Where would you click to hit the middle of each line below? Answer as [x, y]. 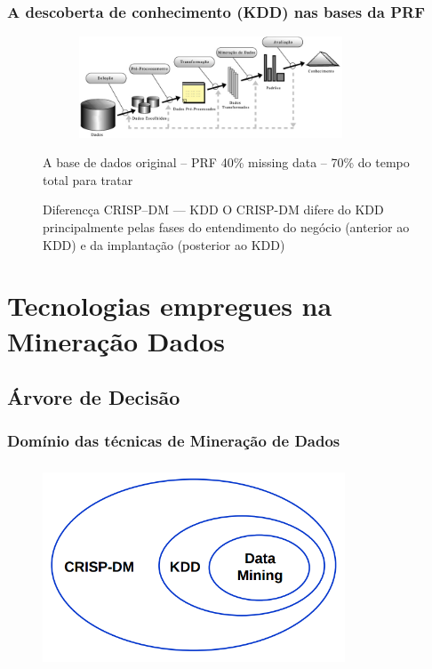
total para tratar [88, 179]
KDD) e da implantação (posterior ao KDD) [164, 244]
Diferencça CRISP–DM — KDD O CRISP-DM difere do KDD [213, 210]
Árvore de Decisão [94, 397]
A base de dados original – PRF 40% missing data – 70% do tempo [226, 162]
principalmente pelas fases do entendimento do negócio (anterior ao [226, 226]
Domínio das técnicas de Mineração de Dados [174, 441]
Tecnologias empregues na [170, 306]
